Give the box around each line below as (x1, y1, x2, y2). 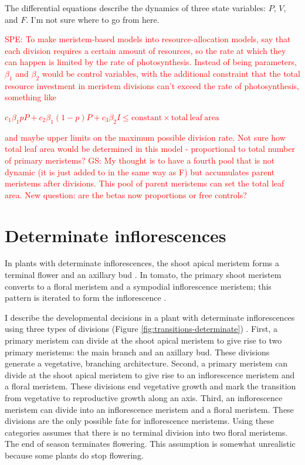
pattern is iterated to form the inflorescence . (5, 291, 167, 304)
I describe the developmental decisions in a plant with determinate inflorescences (5, 311, 295, 323)
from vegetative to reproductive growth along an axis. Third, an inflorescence (5, 391, 283, 403)
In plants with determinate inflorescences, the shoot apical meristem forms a (5, 257, 280, 269)
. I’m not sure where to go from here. (26, 13, 160, 25)
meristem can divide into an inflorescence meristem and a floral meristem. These (5, 403, 294, 415)
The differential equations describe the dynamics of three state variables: (5, 2, 266, 13)
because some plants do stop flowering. (5, 449, 144, 461)
